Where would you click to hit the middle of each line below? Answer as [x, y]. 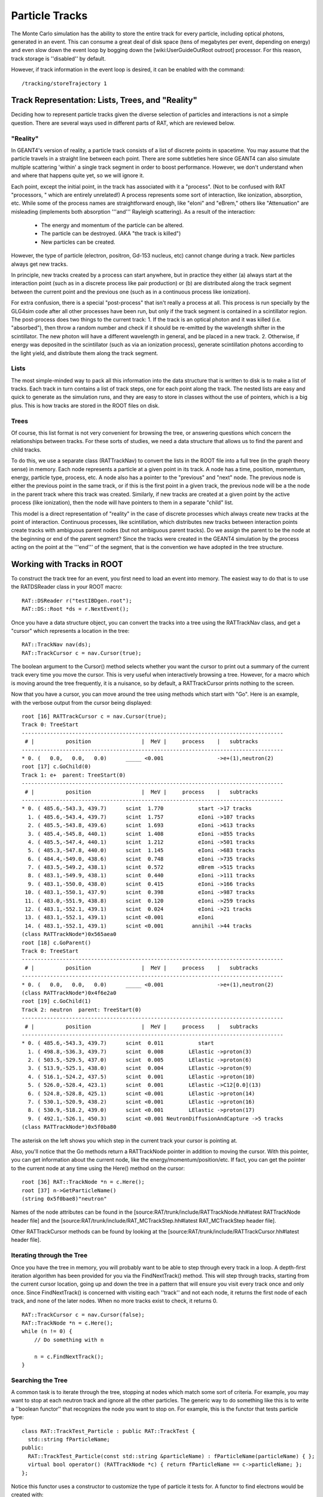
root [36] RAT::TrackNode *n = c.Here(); [83, 1182]
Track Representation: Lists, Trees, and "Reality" [104, 100]
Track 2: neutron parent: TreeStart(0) [82, 1010]
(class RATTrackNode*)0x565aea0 [69, 934]
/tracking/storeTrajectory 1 [64, 83]
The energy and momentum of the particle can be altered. [112, 225]
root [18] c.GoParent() [57, 943]
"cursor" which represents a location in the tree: [70, 631]
